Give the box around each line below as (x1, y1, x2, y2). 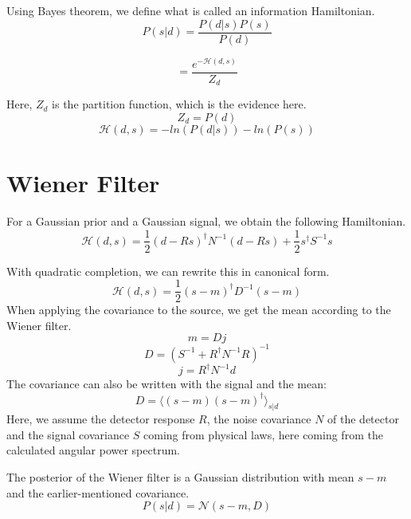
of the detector (327, 411, 399, 427)
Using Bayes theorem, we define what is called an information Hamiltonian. (6, 2, 375, 18)
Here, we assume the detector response (6, 411, 195, 427)
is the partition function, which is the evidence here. (52, 96, 307, 112)
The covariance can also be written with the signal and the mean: (6, 375, 327, 392)
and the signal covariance (6, 426, 130, 442)
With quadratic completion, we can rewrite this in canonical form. (6, 262, 330, 279)
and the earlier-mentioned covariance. (6, 484, 190, 501)
